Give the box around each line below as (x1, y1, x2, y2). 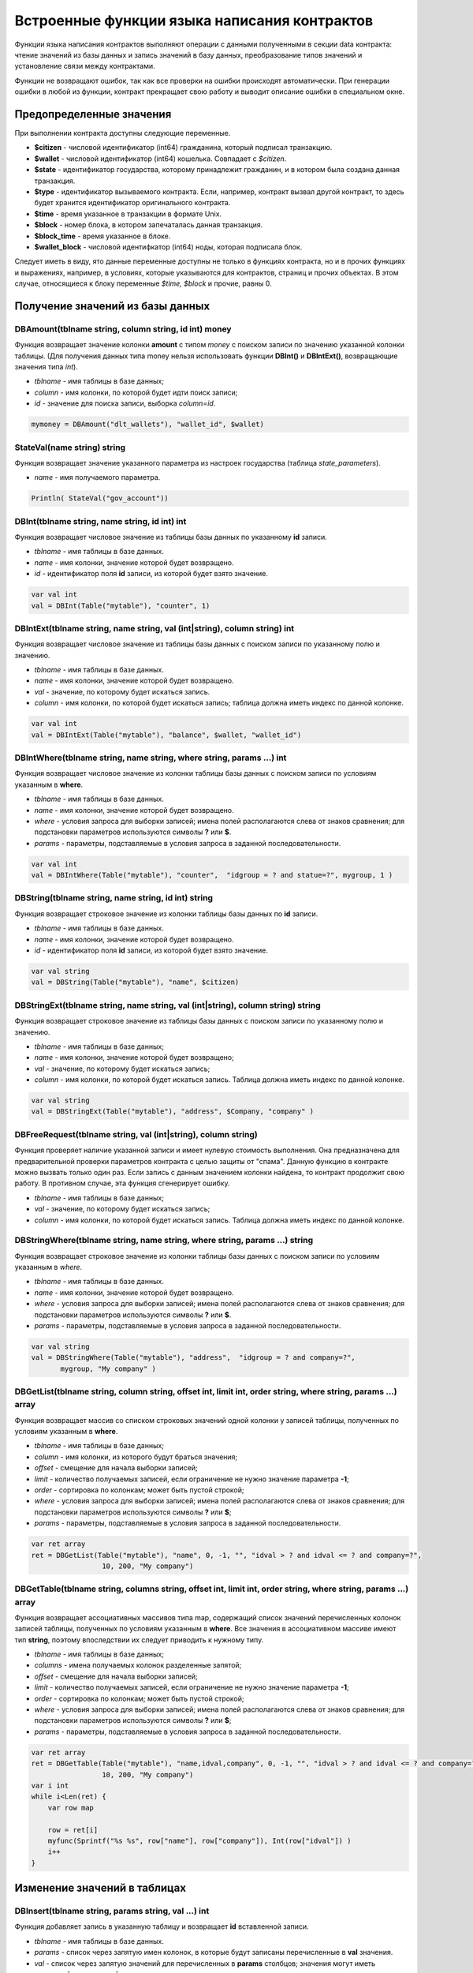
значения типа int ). (14, 362, 78, 372)
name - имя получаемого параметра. (34, 473, 161, 482)
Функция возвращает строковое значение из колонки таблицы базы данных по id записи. (14, 908, 318, 919)
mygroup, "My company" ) (60, 1364, 157, 1373)
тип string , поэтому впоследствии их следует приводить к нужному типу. (14, 1634, 264, 1645)
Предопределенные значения (14, 107, 172, 121)
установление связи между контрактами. (14, 62, 155, 71)
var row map (47, 1803, 95, 1812)
